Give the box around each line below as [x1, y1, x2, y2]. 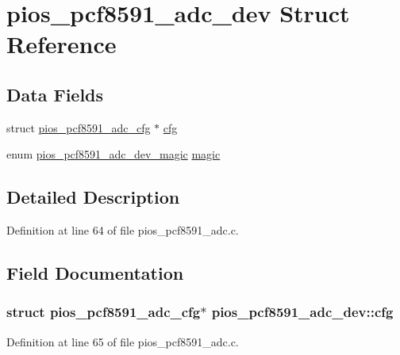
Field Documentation [6, 261, 184, 285]
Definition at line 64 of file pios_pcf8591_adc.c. [6, 222, 239, 239]
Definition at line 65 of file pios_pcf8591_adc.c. [6, 333, 239, 349]
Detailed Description [6, 185, 180, 209]
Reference [6, 28, 117, 60]
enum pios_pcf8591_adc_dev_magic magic [6, 146, 221, 162]
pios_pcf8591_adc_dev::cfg [211, 302, 394, 322]
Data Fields [6, 82, 104, 106]
